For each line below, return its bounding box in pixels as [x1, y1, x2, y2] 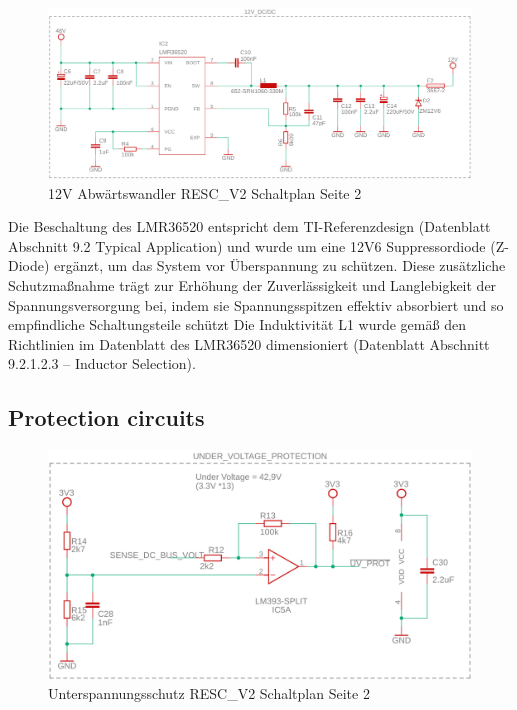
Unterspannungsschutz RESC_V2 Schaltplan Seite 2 [48, 683, 370, 704]
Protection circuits [8, 402, 205, 433]
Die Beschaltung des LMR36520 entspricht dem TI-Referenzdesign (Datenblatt [8, 216, 491, 237]
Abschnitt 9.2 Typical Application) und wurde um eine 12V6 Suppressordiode [8, 235, 486, 256]
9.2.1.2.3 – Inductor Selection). [8, 353, 196, 374]
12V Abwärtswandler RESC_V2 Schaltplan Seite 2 [48, 182, 362, 203]
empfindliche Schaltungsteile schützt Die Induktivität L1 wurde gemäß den [8, 314, 466, 335]
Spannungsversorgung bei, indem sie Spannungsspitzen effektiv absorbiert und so [8, 294, 504, 315]
